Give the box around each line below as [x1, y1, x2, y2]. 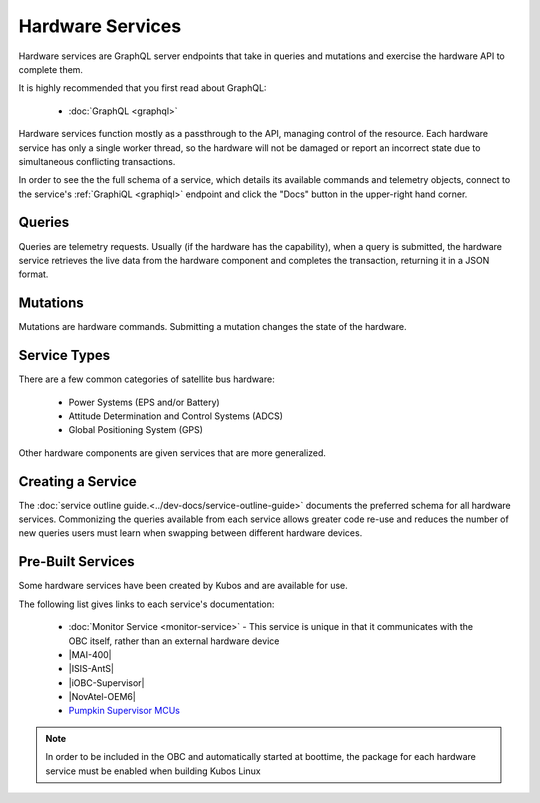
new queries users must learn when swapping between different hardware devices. [18, 527, 363, 539]
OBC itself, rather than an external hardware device [68, 635, 280, 647]
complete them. [18, 63, 84, 75]
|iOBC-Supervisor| [68, 676, 145, 689]
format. [18, 268, 49, 280]
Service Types [18, 347, 111, 364]
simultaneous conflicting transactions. [18, 155, 176, 167]
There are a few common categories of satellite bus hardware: [18, 373, 275, 385]
